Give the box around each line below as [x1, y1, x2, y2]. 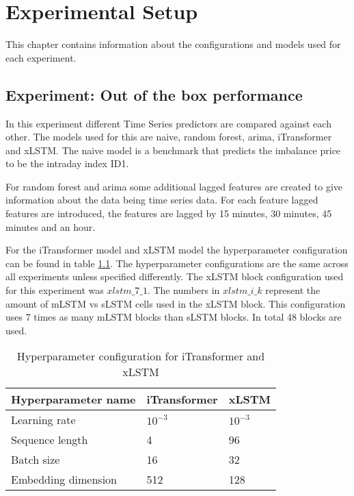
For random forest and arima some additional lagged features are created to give [5, 179, 343, 193]
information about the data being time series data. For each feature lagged [5, 193, 318, 207]
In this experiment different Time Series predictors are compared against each [5, 116, 331, 130]
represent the [265, 283, 321, 297]
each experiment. [5, 50, 77, 64]
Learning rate [11, 412, 76, 428]
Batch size [11, 451, 60, 468]
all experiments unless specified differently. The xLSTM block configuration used [5, 269, 344, 284]
